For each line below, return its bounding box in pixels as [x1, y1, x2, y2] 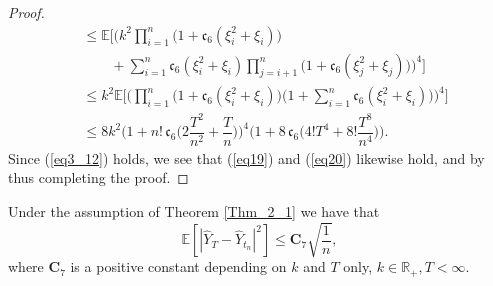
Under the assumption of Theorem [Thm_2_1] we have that [8, 200, 380, 221]
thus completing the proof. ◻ [8, 167, 189, 188]
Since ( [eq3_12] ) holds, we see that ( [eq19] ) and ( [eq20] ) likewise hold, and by [8, 147, 485, 168]
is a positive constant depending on [70, 256, 287, 277]
